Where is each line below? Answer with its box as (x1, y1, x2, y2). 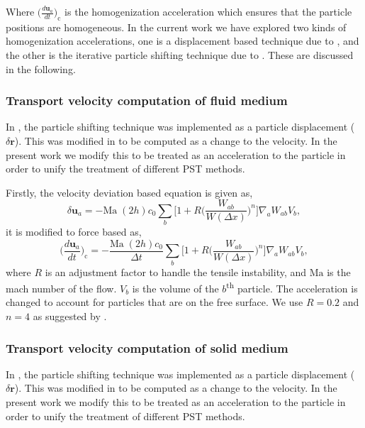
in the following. (6, 61, 76, 76)
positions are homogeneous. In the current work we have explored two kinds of (6, 19, 347, 34)
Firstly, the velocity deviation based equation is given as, (6, 185, 253, 199)
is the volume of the (132, 280, 219, 295)
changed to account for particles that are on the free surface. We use (6, 295, 303, 309)
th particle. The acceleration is (226, 279, 358, 295)
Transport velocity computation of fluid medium (6, 92, 288, 109)
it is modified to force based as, (6, 224, 142, 239)
